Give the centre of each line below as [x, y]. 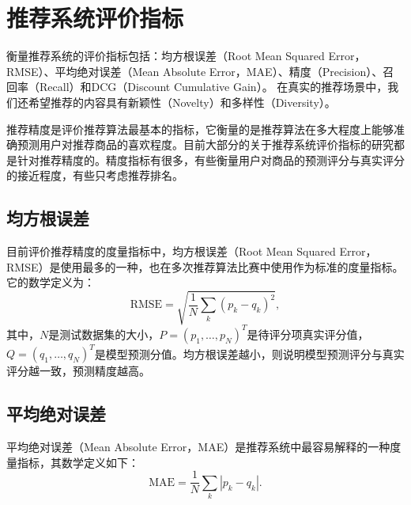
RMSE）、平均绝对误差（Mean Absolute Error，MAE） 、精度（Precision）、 [195, 71]
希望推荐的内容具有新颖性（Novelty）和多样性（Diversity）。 [182, 102]
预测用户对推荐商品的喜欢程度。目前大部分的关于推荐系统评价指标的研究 [205, 144]
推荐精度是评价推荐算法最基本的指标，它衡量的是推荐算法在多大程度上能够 [200, 129]
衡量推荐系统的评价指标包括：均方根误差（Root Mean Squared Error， [186, 56]
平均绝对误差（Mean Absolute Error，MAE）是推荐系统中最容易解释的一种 [198, 447]
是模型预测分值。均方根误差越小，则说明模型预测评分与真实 [249, 353]
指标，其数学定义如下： [78, 462]
